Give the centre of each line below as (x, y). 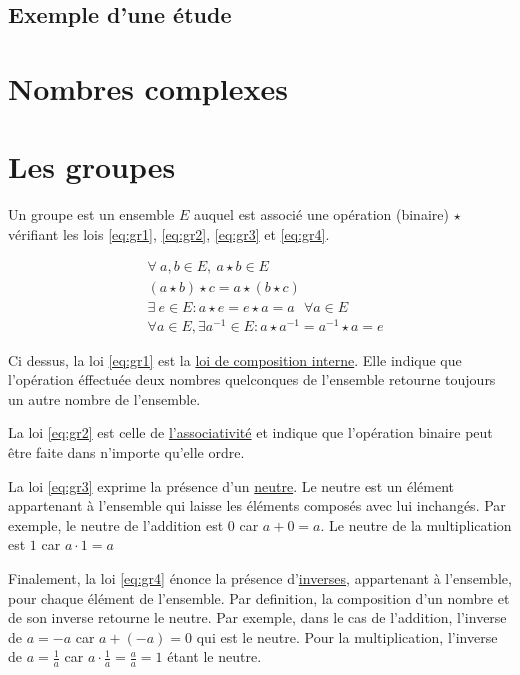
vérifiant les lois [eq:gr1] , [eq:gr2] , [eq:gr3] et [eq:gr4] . (169, 233)
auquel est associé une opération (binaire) (321, 214)
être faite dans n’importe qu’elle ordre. (126, 452)
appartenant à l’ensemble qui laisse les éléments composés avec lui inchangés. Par (257, 505)
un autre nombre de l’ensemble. (104, 398)
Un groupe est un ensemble (91, 214)
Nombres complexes (148, 87)
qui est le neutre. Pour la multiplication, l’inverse (347, 636)
